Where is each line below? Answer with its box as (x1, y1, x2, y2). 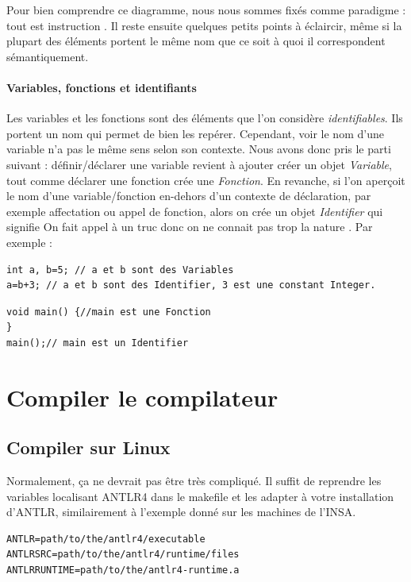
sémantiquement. (6, 48, 89, 64)
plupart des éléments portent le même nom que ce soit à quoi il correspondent (6, 33, 386, 49)
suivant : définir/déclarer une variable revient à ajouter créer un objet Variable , (6, 156, 392, 172)
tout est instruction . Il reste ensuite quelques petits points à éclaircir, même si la (6, 17, 402, 33)
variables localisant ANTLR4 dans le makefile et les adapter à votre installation (6, 488, 394, 504)
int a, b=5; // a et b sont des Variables (6, 264, 234, 276)
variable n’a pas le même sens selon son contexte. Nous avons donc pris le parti (6, 141, 391, 157)
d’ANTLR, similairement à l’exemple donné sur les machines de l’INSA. (6, 503, 356, 520)
